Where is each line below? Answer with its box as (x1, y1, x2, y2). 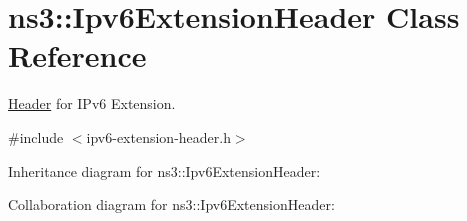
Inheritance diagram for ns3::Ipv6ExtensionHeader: (8, 160, 321, 181)
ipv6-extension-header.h (86, 126, 231, 147)
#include (8, 126, 64, 147)
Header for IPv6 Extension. (8, 93, 176, 114)
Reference (8, 35, 147, 76)
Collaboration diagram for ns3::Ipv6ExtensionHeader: (8, 194, 335, 215)
